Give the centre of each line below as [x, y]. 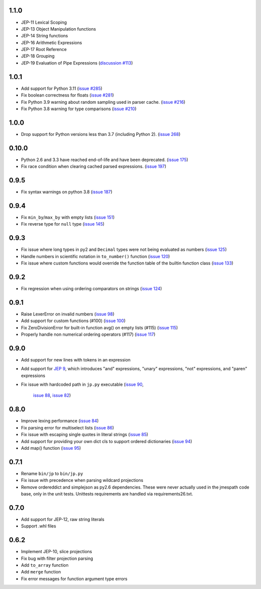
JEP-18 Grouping [38, 56]
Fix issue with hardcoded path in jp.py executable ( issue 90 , [82, 384]
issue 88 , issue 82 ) [52, 395]
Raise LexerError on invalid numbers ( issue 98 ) [68, 314]
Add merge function [41, 572]
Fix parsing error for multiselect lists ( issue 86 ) [68, 427]
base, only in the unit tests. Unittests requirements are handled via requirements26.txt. [107, 494]
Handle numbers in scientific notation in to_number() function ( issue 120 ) [95, 256]
